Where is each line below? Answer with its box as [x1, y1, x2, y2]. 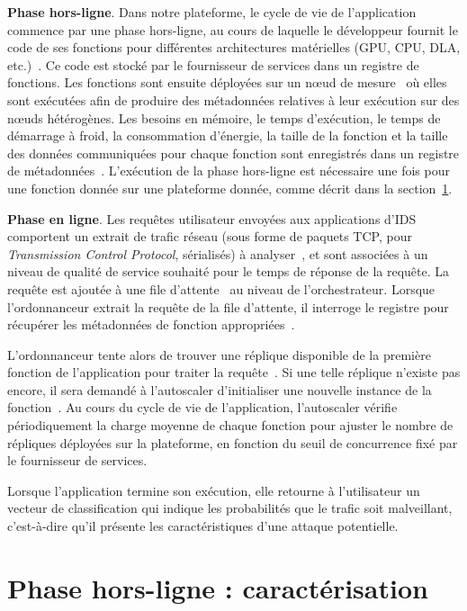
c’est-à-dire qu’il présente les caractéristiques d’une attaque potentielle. [7, 517, 399, 535]
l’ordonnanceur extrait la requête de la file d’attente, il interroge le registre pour [7, 297, 449, 316]
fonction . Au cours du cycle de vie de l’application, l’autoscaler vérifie [7, 398, 398, 417]
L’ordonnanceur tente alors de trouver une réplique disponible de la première [7, 345, 431, 364]
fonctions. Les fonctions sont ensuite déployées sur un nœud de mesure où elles [7, 73, 447, 92]
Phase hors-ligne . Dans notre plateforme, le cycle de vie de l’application [7, 3, 417, 21]
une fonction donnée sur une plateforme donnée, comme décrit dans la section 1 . [7, 178, 453, 197]
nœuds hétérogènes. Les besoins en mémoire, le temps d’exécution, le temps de [7, 108, 441, 127]
